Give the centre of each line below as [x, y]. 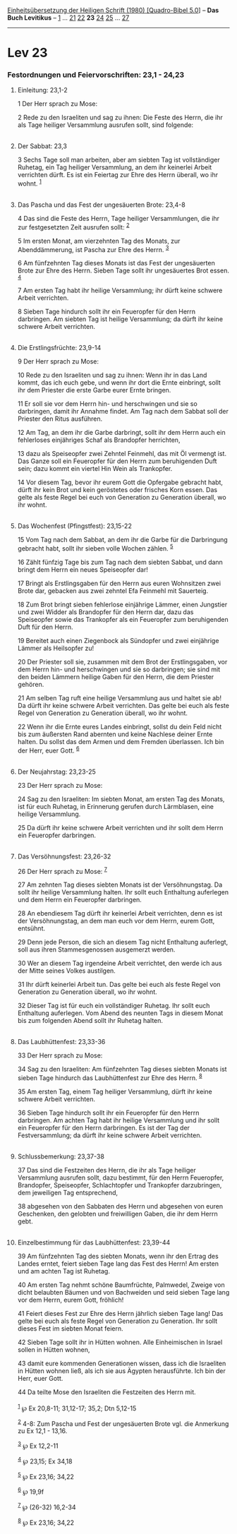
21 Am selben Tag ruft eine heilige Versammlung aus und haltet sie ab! [120, 698]
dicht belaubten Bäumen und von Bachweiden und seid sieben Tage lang [123, 1293]
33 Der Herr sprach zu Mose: [60, 1055]
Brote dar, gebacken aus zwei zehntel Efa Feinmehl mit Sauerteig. [113, 591]
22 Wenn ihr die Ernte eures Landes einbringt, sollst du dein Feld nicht [120, 727]
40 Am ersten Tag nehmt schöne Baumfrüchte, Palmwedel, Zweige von [121, 1285]
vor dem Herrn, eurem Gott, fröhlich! [71, 1300]
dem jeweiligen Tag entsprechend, [68, 1193]
